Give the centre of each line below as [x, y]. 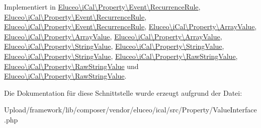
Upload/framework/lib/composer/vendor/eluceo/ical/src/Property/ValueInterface [130, 110]
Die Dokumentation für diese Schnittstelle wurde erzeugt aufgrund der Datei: [123, 92]
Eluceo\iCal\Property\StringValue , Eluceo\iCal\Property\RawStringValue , [121, 56]
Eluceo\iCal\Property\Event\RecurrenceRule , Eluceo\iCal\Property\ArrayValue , [130, 26]
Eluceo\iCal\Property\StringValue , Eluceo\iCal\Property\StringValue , [114, 46]
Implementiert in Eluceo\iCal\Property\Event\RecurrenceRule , [102, 7]
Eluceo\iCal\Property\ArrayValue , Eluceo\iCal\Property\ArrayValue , [113, 36]
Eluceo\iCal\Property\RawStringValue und [71, 66]
